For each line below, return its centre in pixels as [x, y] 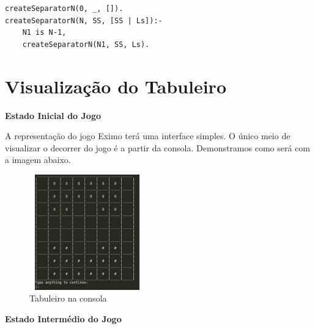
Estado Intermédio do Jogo [63, 319]
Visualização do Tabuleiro [116, 86]
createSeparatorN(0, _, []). [64, 9]
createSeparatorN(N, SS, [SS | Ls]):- [84, 20]
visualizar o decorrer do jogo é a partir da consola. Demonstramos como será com [157, 147]
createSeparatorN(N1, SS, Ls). [86, 44]
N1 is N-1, [44, 33]
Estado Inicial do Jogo [53, 115]
